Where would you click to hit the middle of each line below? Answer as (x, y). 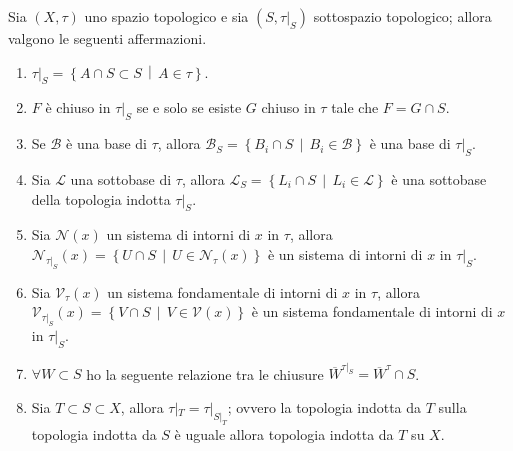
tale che (355, 107)
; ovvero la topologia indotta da (324, 406)
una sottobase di (121, 178)
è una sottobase (439, 178)
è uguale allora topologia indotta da (284, 433)
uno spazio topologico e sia (166, 16)
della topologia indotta (101, 198)
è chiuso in (78, 107)
